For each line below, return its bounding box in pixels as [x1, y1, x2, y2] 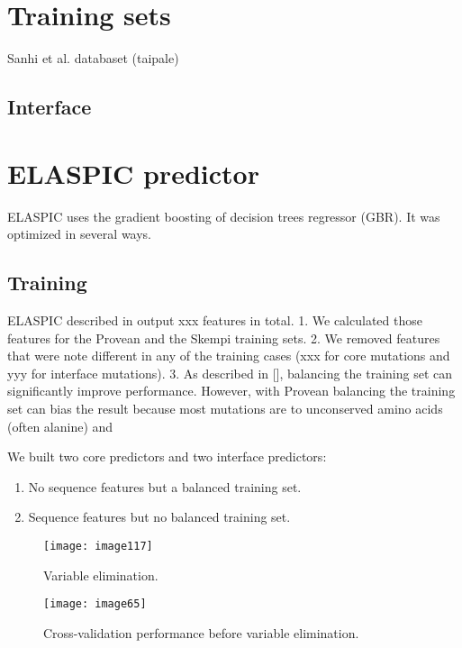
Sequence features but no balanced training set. [28, 507, 291, 526]
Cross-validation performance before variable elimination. [43, 623, 359, 642]
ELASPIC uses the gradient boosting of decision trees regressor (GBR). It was [7, 206, 440, 225]
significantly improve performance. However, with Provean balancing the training [7, 381, 456, 400]
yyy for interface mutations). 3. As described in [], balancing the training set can [7, 363, 452, 382]
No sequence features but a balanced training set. [28, 477, 302, 496]
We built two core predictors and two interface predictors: [7, 447, 327, 466]
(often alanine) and [7, 416, 113, 435]
